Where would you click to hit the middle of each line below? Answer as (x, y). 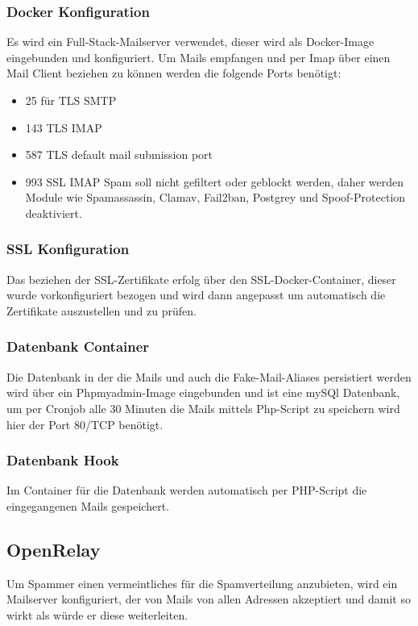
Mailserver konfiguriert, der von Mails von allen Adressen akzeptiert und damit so (209, 599)
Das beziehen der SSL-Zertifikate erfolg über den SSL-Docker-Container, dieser (201, 279)
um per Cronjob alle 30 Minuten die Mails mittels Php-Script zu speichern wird (203, 408)
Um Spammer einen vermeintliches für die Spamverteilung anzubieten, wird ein (202, 583)
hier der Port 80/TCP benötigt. (85, 424)
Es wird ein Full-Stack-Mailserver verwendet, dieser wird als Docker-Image (190, 42)
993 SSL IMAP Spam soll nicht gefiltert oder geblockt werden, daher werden (215, 181)
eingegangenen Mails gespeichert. (88, 505)
